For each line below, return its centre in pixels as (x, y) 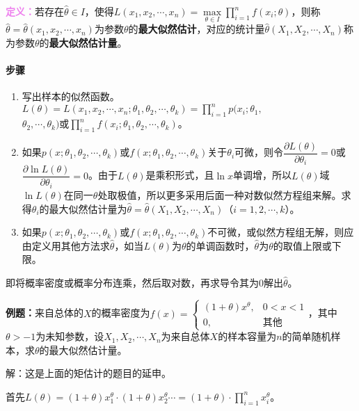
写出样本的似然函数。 (71, 96)
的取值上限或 (302, 245)
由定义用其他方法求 (66, 245)
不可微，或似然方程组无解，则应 (281, 232)
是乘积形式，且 (180, 175)
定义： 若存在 (35, 11)
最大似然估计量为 (88, 208)
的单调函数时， (220, 245)
